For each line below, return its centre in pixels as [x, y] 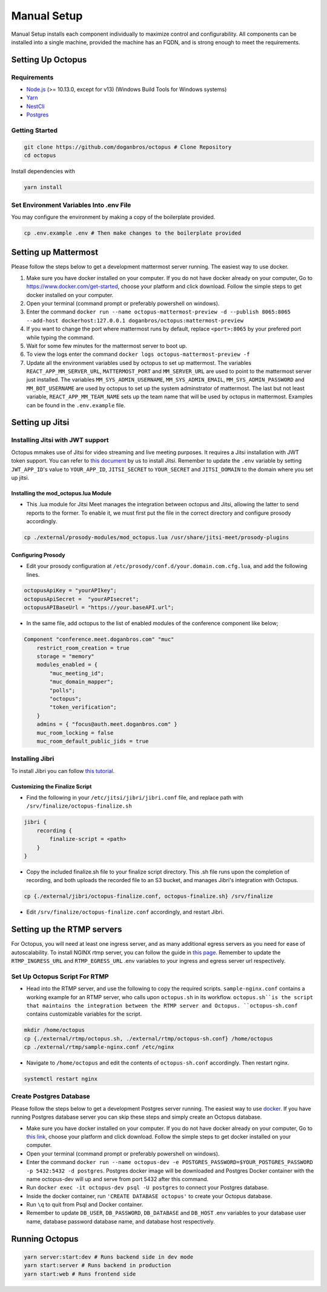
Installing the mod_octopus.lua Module [61, 493]
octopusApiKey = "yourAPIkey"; [71, 591]
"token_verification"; [83, 707]
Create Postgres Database [51, 1096]
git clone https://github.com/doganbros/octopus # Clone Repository [128, 147]
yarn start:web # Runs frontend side [80, 1274]
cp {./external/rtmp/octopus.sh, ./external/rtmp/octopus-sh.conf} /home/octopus [149, 1039]
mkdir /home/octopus [54, 1030]
